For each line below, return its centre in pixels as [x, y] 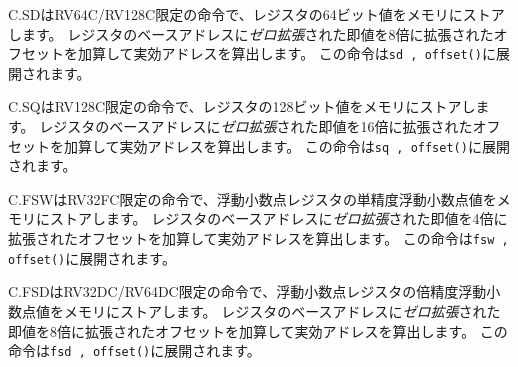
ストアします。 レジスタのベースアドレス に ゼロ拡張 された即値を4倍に [278, 218]
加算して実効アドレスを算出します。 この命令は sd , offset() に [286, 53]
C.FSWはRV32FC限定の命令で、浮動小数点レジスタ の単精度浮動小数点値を [252, 198]
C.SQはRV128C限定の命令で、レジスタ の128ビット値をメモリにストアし [242, 106]
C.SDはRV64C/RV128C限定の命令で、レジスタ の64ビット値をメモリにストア [256, 14]
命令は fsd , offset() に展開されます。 [134, 350]
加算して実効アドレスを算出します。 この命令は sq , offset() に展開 [286, 145]
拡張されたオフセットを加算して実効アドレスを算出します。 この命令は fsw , [258, 238]
